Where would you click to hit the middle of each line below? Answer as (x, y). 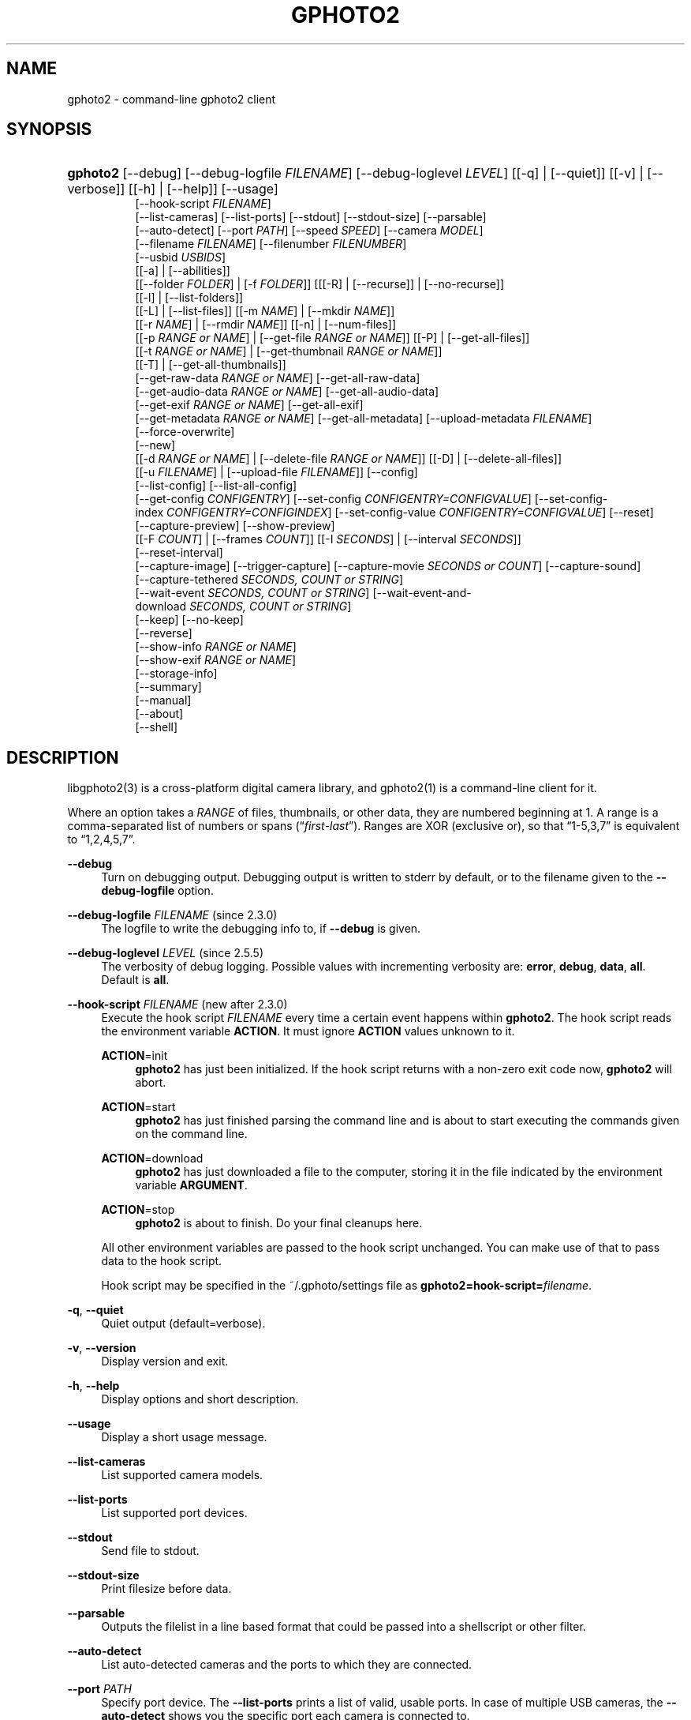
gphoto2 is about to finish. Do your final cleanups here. (279, 1223)
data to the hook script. (162, 1261)
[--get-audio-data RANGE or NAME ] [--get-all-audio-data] (287, 392)
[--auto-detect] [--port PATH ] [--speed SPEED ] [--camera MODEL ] (309, 231)
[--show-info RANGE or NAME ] (216, 647)
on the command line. (191, 1134)
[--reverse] (164, 633)
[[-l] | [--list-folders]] (189, 298)
